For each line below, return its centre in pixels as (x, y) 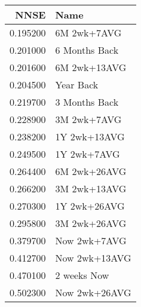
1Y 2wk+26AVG (90, 206)
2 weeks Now (82, 275)
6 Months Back (87, 50)
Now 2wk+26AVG (93, 292)
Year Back (77, 85)
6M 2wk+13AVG (91, 67)
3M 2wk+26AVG (91, 223)
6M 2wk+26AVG (91, 171)
